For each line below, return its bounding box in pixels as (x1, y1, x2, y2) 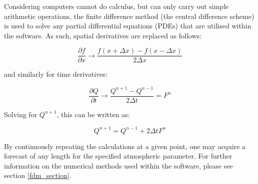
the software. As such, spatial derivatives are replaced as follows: (4, 30, 201, 40)
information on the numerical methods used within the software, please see (4, 160, 233, 171)
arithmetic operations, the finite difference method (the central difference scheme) (4, 10, 254, 21)
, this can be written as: (56, 109, 130, 119)
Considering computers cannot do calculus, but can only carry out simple (4, 1, 229, 11)
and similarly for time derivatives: (4, 69, 107, 79)
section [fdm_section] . (4, 170, 71, 181)
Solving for (4, 109, 37, 119)
